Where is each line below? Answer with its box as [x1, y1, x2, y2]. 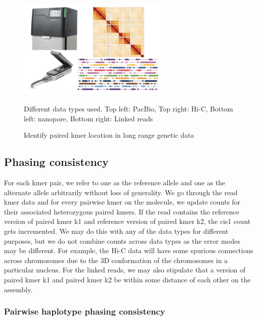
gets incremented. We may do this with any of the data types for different [4, 226, 229, 236]
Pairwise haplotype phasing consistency [4, 305, 165, 318]
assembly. [4, 284, 33, 294]
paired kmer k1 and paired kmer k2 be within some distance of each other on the [4, 274, 251, 284]
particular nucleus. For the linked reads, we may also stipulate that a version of [4, 265, 246, 275]
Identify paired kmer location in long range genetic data [24, 130, 194, 140]
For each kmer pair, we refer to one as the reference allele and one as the [4, 177, 225, 188]
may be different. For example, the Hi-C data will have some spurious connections [4, 245, 254, 256]
